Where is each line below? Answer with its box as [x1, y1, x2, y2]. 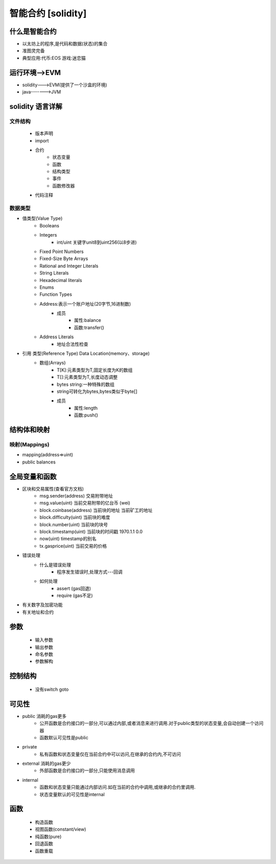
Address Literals [39, 334, 74, 340]
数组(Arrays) [39, 360, 66, 366]
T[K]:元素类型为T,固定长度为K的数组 [57, 367, 133, 373]
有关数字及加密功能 [22, 602, 63, 608]
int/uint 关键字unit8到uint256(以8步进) [57, 239, 137, 245]
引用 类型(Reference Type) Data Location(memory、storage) [22, 351, 150, 357]
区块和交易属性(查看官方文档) [22, 485, 84, 492]
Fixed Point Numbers [39, 248, 84, 254]
